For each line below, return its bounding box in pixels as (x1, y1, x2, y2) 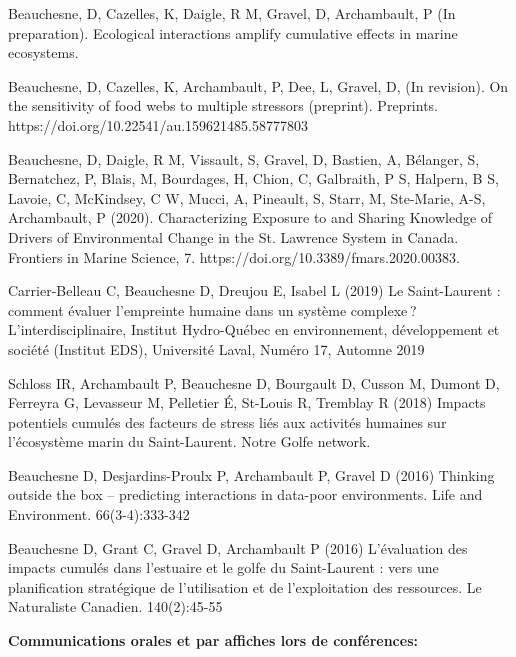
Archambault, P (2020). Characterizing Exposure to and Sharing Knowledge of (8, 207, 493, 228)
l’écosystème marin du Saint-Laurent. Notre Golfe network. (8, 431, 371, 452)
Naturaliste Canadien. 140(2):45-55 (8, 596, 223, 617)
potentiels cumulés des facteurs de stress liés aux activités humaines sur (8, 411, 447, 432)
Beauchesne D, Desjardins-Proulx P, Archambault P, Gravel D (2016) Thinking (8, 464, 495, 485)
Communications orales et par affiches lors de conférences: (8, 630, 418, 651)
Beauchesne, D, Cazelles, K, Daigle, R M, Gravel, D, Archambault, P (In (8, 3, 456, 23)
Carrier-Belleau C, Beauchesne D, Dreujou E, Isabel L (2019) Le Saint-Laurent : (8, 280, 501, 301)
